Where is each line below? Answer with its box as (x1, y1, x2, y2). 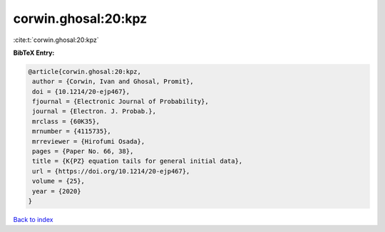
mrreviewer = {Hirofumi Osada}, (32, 137, 145, 145)
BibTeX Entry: (13, 48, 55, 57)
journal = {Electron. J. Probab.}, (32, 107, 157, 115)
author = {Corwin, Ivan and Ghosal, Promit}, (32, 78, 194, 85)
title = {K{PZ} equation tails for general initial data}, (32, 157, 243, 165)
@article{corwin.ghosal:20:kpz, (28, 68, 142, 75)
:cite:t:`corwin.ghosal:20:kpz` (13, 36, 99, 44)
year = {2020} (32, 187, 81, 195)
